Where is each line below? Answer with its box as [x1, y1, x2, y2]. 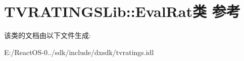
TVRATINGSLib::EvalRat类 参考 [4, 1, 240, 21]
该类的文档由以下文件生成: [4, 30, 91, 40]
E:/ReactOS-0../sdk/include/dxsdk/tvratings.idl [4, 46, 154, 57]
